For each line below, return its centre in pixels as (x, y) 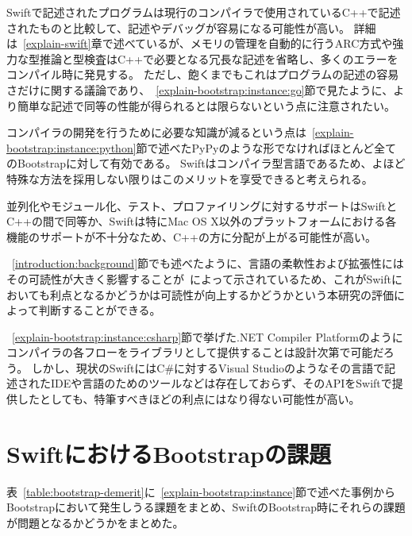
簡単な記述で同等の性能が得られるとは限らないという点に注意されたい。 (206, 105)
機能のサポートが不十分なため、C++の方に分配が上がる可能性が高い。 (191, 236)
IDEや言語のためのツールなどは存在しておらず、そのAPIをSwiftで (221, 383)
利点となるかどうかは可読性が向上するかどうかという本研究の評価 (221, 294)
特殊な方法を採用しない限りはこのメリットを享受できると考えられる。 (190, 178)
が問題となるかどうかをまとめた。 (95, 522)
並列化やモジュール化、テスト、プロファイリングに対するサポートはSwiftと (202, 205)
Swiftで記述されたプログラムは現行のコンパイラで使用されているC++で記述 (204, 12)
